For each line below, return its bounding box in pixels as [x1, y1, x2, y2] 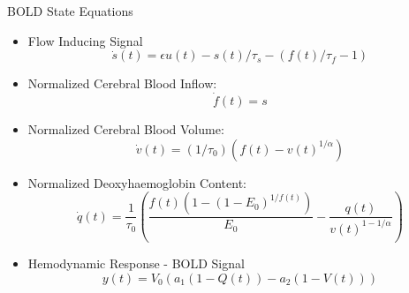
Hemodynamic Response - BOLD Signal [27, 254, 245, 273]
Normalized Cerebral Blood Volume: [27, 120, 224, 138]
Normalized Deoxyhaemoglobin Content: [27, 173, 246, 192]
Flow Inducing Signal [27, 31, 143, 49]
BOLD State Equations [7, 2, 133, 19]
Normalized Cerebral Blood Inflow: [27, 74, 217, 93]
